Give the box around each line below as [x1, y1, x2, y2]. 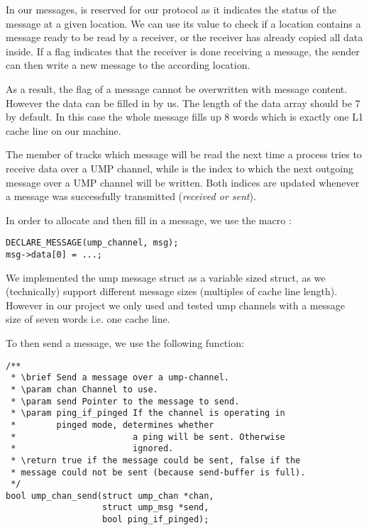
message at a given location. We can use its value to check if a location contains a [6, 16, 361, 31]
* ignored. [11, 443, 174, 454]
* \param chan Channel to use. [11, 384, 158, 394]
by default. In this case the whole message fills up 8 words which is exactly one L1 [6, 109, 363, 124]
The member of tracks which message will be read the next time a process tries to [6, 147, 362, 162]
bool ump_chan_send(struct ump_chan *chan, [6, 490, 214, 501]
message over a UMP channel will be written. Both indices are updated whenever [6, 175, 360, 189]
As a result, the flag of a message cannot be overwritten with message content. [6, 81, 348, 96]
